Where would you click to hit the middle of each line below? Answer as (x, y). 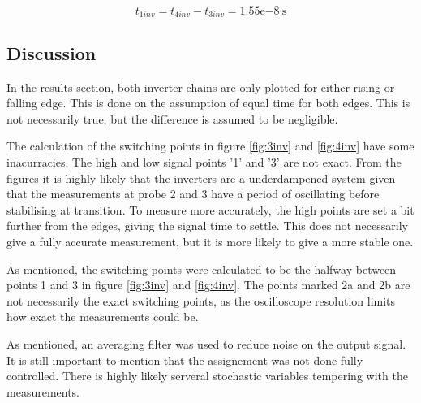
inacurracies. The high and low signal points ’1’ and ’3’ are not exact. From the (204, 162)
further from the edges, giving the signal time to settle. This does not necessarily (207, 225)
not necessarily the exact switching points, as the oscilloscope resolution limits (201, 300)
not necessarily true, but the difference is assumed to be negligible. (172, 118)
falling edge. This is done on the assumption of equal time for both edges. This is (208, 103)
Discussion (52, 52)
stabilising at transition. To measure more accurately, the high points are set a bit (210, 209)
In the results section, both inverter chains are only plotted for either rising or (201, 87)
